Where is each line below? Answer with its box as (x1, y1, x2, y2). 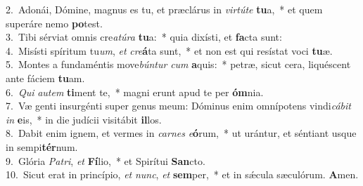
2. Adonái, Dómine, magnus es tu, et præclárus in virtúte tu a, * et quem (6, 2, 323, 16)
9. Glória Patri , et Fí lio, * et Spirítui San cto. (6, 153, 205, 168)
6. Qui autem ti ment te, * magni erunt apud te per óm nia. (6, 84, 264, 99)
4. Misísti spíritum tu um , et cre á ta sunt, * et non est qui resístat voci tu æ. (6, 43, 333, 58)
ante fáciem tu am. (6, 70, 85, 85)
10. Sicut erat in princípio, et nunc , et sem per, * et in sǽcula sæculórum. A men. (6, 167, 359, 182)
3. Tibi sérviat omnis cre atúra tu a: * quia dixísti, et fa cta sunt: (6, 29, 282, 44)
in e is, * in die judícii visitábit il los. (6, 112, 162, 126)
